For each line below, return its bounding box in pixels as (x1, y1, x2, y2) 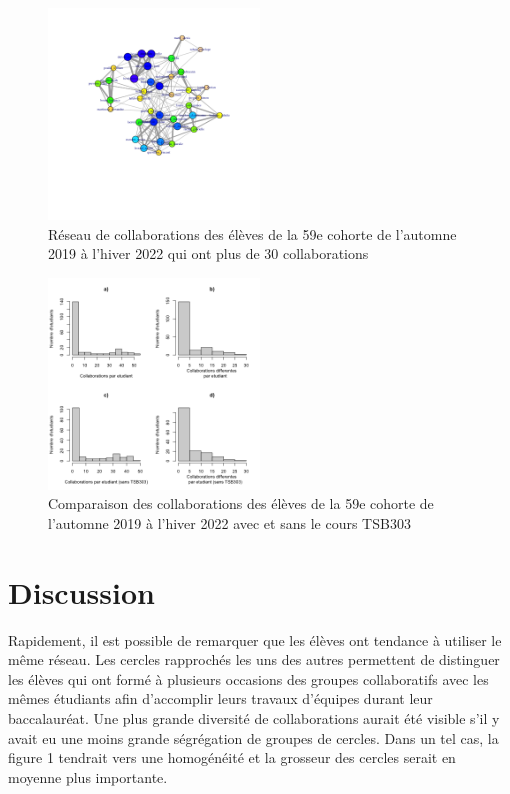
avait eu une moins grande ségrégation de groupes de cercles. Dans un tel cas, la (8, 727, 499, 748)
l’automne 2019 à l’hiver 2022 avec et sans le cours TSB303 (48, 512, 411, 533)
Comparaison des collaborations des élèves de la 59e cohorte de (48, 493, 434, 514)
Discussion (8, 571, 155, 612)
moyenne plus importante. (8, 766, 168, 787)
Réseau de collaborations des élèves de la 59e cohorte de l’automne (48, 223, 457, 244)
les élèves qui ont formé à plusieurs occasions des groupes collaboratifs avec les (8, 668, 489, 689)
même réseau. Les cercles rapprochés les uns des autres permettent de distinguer (8, 649, 500, 670)
